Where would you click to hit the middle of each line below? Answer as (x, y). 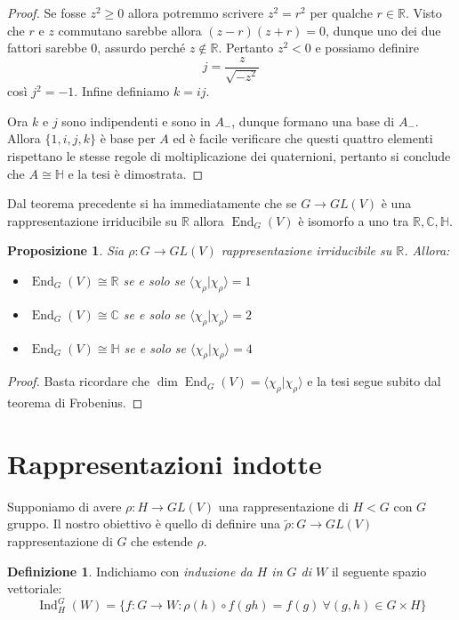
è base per (128, 138)
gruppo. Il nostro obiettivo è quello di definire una (144, 523)
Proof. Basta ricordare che (79, 381)
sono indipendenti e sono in (136, 121)
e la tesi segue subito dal (374, 381)
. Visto (423, 12)
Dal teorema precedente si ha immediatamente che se (152, 203)
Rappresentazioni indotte (165, 463)
